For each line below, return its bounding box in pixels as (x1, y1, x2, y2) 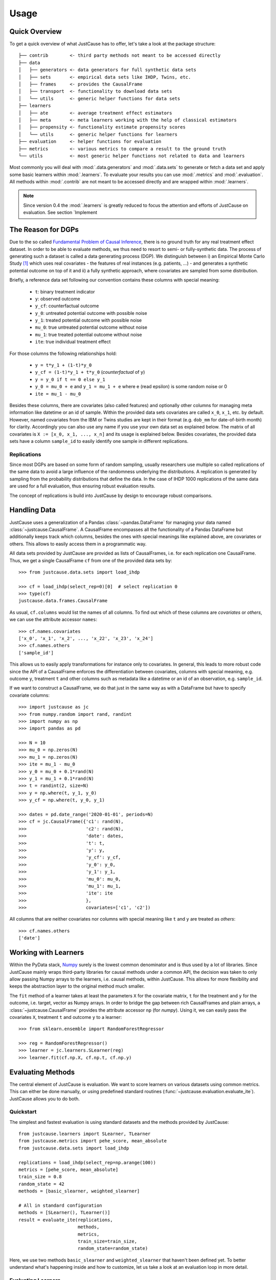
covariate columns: (9, 692, 50, 698)
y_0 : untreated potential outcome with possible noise (35, 310, 148, 316)
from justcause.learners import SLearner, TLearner (18, 1131, 151, 1137)
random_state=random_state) (77, 1246, 148, 1251)
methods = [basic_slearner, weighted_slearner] (18, 1188, 140, 1194)
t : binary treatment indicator (35, 288, 96, 294)
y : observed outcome (35, 295, 80, 302)
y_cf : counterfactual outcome (35, 303, 99, 309)
